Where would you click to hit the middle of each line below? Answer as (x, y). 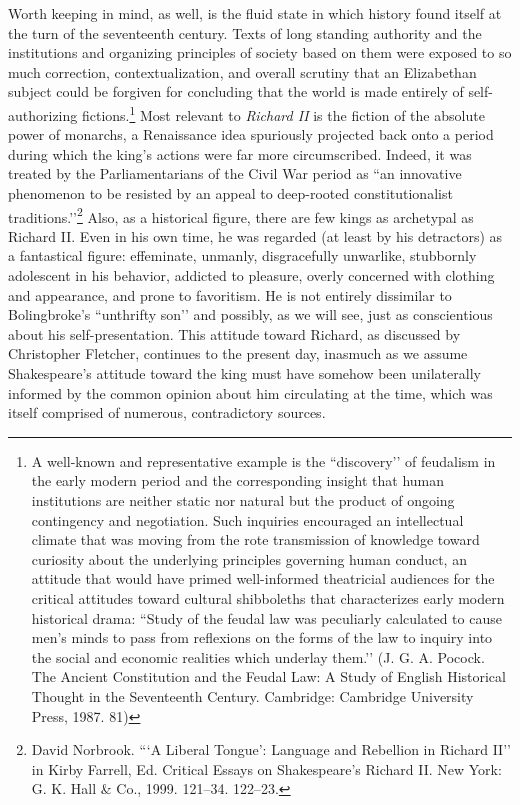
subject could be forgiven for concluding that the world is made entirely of (236, 91)
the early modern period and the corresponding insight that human (238, 480)
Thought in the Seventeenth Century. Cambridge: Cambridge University (252, 695)
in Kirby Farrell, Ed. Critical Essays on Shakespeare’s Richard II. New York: (266, 768)
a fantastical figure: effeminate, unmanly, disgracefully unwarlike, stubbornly (242, 255)
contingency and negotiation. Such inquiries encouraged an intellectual (247, 519)
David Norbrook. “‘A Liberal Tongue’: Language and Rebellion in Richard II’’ (271, 749)
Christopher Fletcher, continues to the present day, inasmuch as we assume (238, 353)
